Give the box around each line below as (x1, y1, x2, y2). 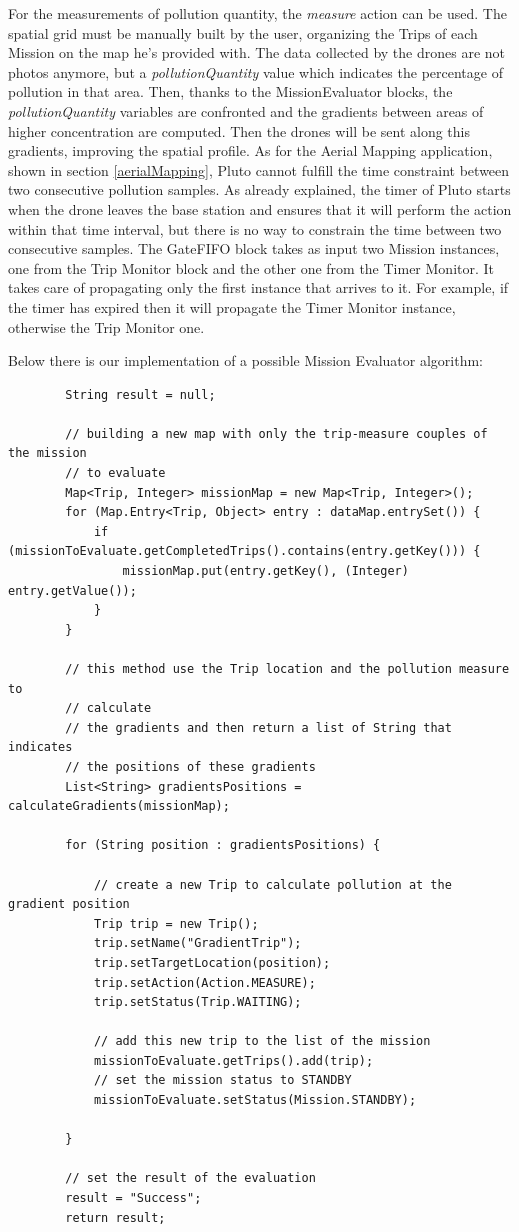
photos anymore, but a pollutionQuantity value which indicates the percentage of (8, 61, 503, 82)
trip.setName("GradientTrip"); (93, 936, 302, 951)
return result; (65, 1210, 166, 1225)
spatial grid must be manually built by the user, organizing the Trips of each (8, 22, 478, 43)
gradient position (8, 897, 130, 912)
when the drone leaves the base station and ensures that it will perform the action (8, 198, 512, 219)
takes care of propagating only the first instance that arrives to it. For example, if (8, 277, 509, 298)
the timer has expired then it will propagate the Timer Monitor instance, (8, 296, 456, 317)
